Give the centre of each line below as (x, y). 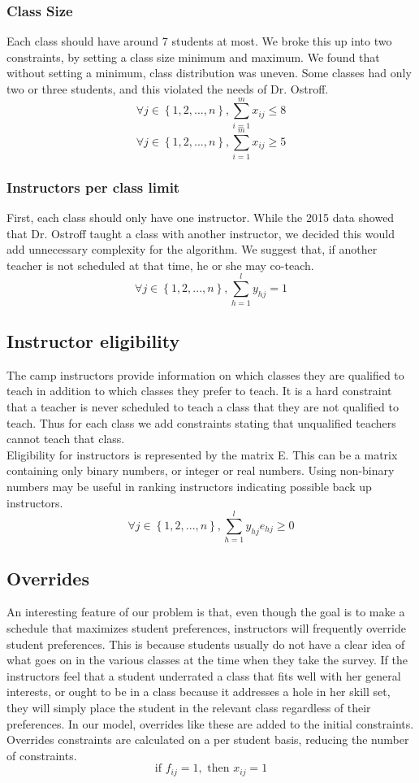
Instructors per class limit (93, 187)
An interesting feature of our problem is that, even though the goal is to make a (206, 612)
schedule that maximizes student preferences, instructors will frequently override (206, 628)
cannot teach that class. (66, 439)
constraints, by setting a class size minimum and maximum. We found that (193, 57)
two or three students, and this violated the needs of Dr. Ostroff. (168, 89)
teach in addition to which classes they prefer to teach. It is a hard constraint (199, 391)
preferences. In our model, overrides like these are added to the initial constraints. (210, 723)
